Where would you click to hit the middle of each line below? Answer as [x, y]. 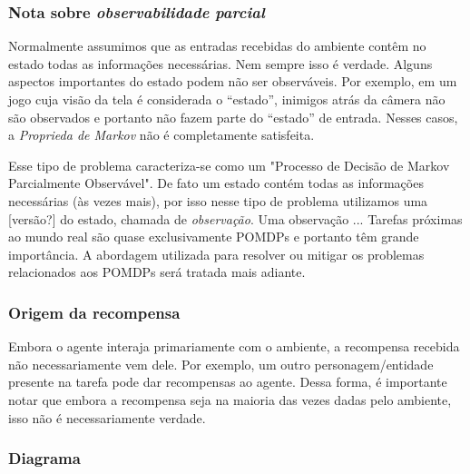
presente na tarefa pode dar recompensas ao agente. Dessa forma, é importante [228, 382]
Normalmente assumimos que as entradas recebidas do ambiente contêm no [217, 46]
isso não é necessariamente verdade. [107, 417]
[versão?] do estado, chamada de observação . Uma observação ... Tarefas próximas [235, 218]
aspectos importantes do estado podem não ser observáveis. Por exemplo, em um [233, 81]
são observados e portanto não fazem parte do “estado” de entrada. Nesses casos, [233, 117]
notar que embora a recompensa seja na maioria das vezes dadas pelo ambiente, [230, 399]
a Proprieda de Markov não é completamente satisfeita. [162, 135]
